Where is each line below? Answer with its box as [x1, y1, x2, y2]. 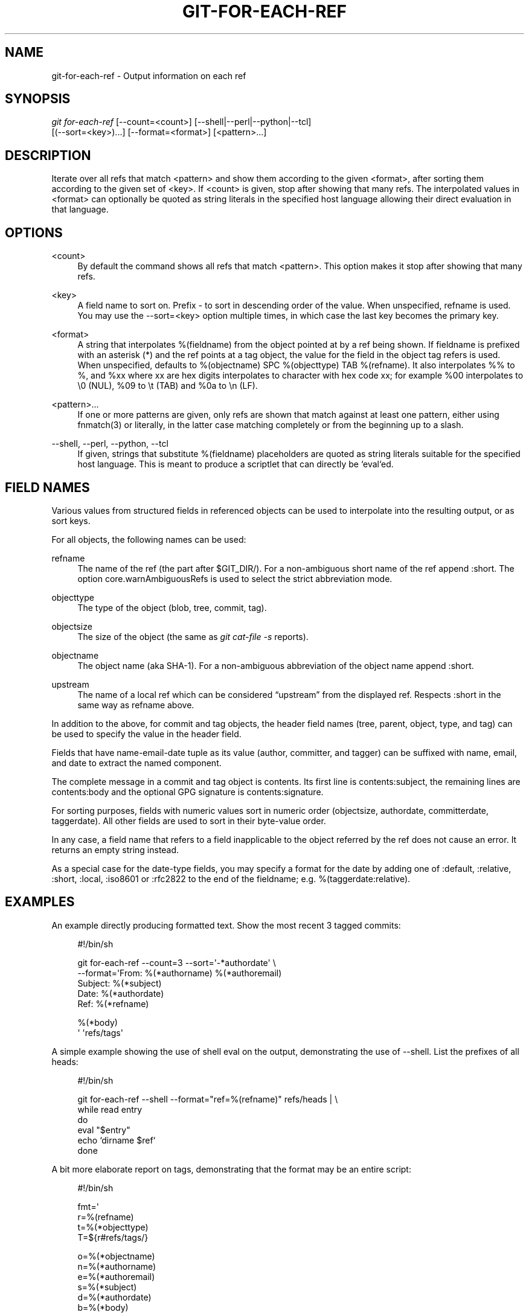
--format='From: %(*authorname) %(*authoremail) [77, 967, 282, 978]
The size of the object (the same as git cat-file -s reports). [77, 631, 309, 642]
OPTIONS [5, 225, 63, 240]
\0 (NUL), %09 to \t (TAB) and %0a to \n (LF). [77, 380, 258, 391]
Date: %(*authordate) [77, 988, 164, 999]
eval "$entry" [77, 1124, 130, 1135]
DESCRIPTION [5, 147, 91, 163]
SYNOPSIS [5, 91, 71, 107]
